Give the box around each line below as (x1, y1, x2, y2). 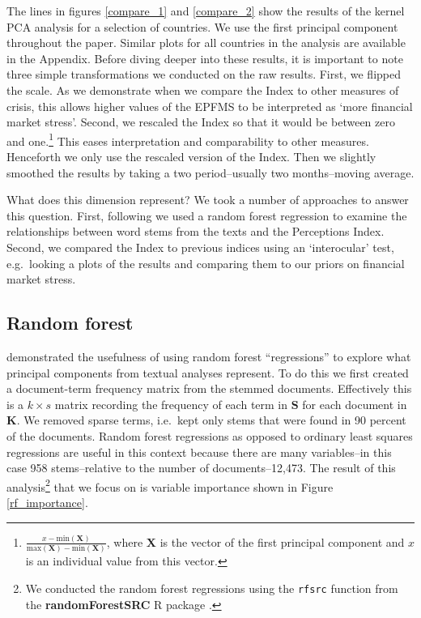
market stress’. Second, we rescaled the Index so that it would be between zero (6, 113, 395, 130)
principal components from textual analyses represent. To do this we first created (6, 364, 409, 381)
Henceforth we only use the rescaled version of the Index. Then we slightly (6, 148, 376, 164)
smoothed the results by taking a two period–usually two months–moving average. (6, 164, 415, 181)
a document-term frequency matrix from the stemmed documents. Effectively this (6, 380, 412, 397)
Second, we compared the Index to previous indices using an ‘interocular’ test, (6, 238, 394, 255)
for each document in (302, 395, 407, 412)
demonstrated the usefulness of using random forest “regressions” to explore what (6, 347, 411, 364)
